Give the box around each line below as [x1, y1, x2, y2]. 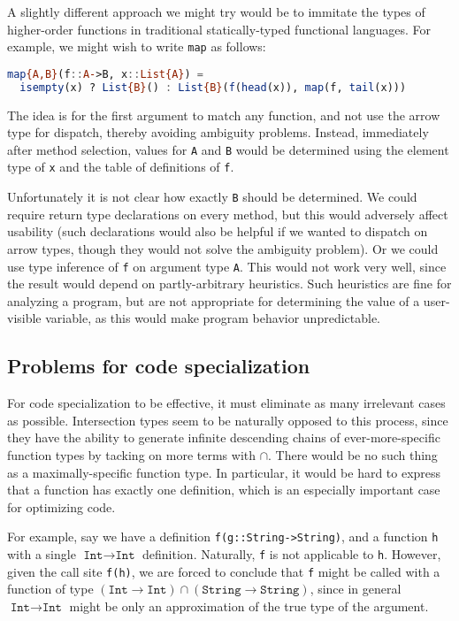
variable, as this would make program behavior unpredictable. [45, 309, 381, 327]
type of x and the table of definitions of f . [7, 157, 234, 176]
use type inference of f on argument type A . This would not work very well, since [7, 257, 447, 275]
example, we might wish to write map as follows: [7, 37, 266, 56]
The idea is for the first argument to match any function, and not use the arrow [7, 105, 440, 124]
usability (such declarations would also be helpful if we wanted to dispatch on [7, 222, 428, 241]
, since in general [310, 579, 402, 598]
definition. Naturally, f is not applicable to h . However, [142, 544, 441, 563]
